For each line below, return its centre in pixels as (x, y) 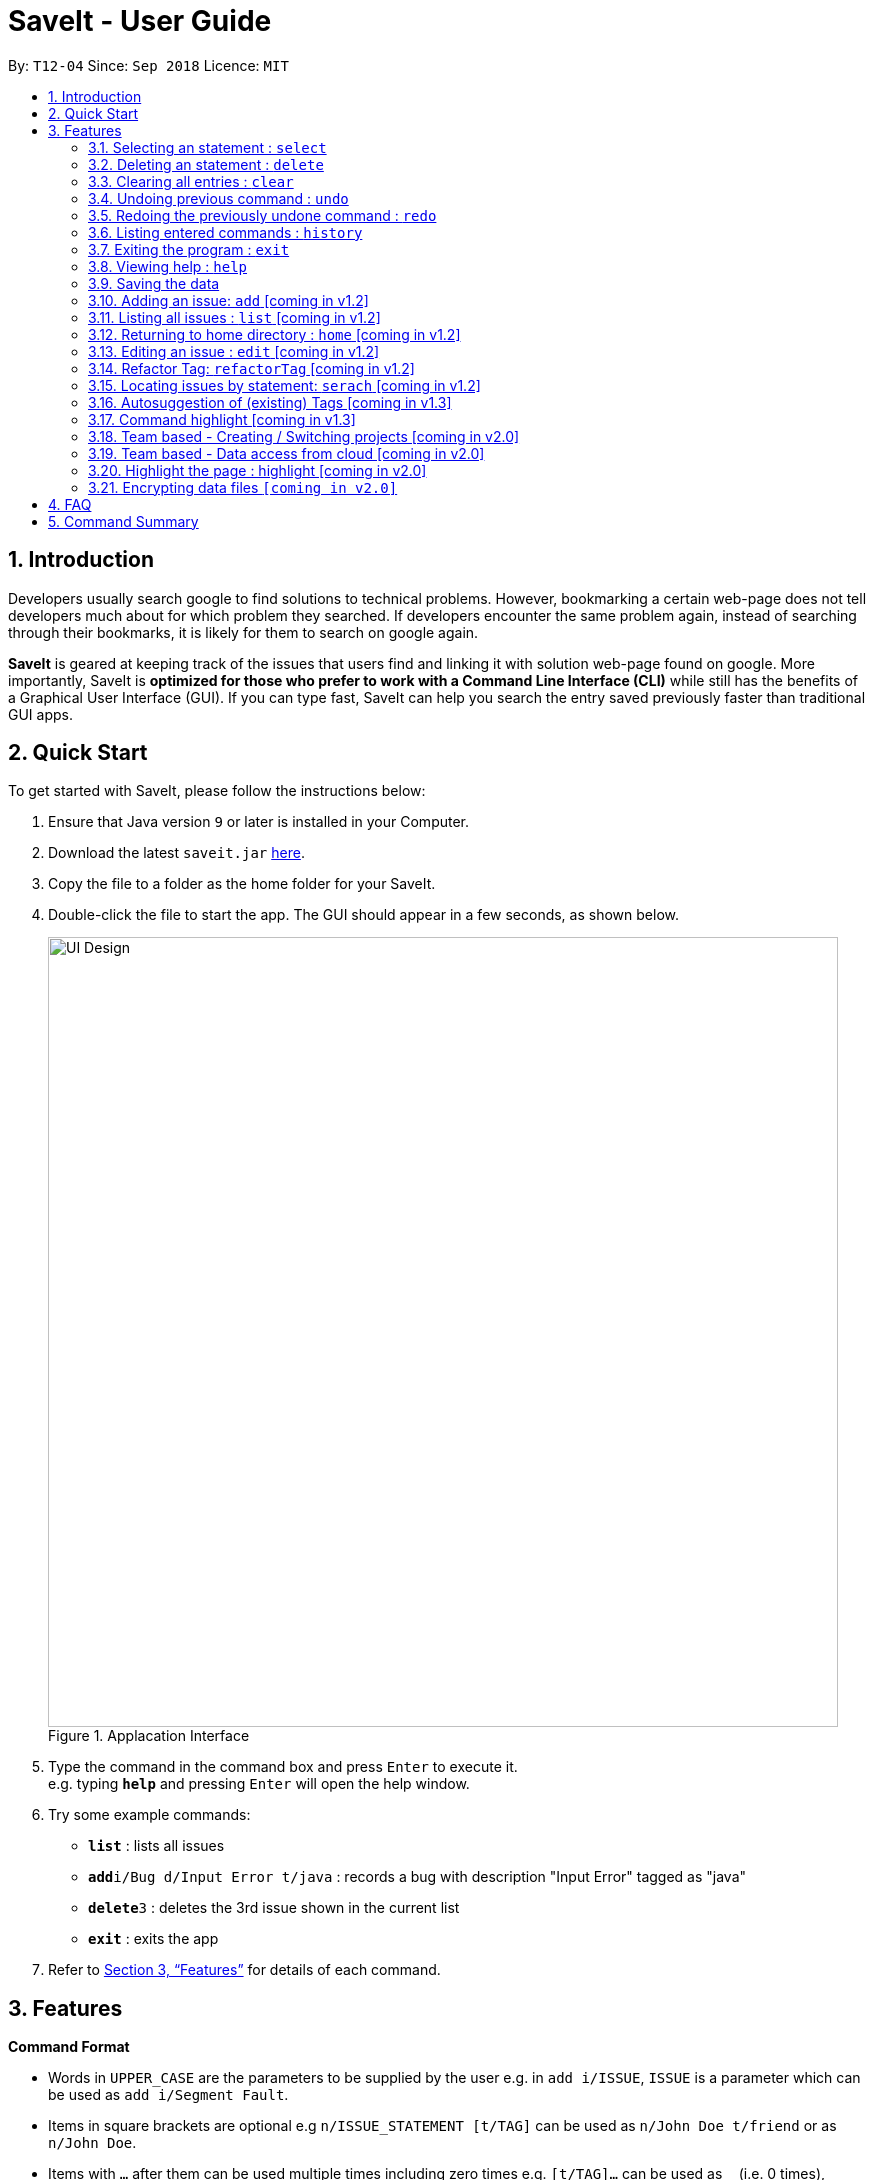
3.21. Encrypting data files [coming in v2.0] (243, 487)
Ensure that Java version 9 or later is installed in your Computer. (259, 822)
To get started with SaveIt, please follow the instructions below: (217, 791)
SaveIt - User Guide (140, 21)
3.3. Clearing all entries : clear (191, 181)
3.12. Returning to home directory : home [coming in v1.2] (274, 334)
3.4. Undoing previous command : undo (218, 198)
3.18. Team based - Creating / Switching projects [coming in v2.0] (304, 436)
